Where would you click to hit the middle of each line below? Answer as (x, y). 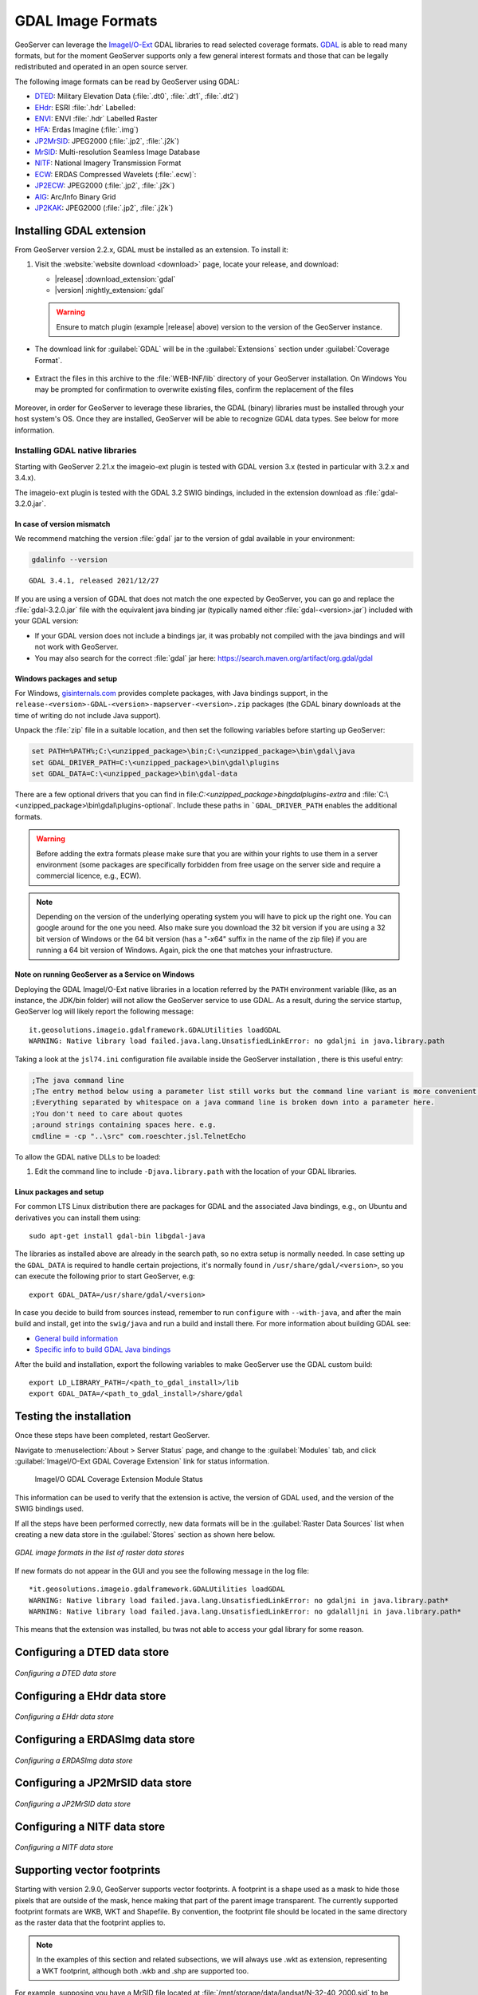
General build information (76, 1338)
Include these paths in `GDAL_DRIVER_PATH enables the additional (287, 805)
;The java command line (78, 1080)
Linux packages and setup (59, 1191)
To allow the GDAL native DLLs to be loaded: (88, 1156)
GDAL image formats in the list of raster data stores (100, 1553)
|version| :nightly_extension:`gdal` (110, 290)
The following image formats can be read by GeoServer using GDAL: (127, 81)
